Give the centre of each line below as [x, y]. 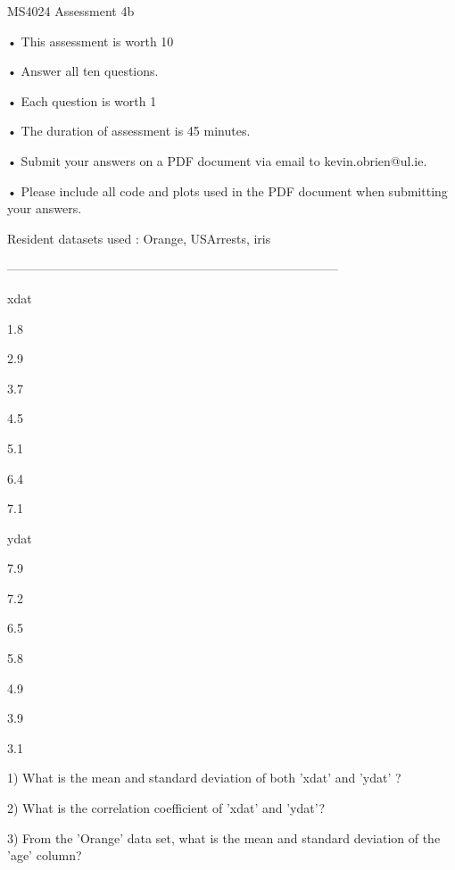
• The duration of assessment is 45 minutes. [129, 131]
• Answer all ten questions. [83, 71]
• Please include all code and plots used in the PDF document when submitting [227, 191]
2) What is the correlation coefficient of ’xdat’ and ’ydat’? [166, 808]
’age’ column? [45, 855]
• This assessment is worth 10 [91, 41]
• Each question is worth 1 [82, 100]
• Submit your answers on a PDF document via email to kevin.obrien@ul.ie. [217, 160]
